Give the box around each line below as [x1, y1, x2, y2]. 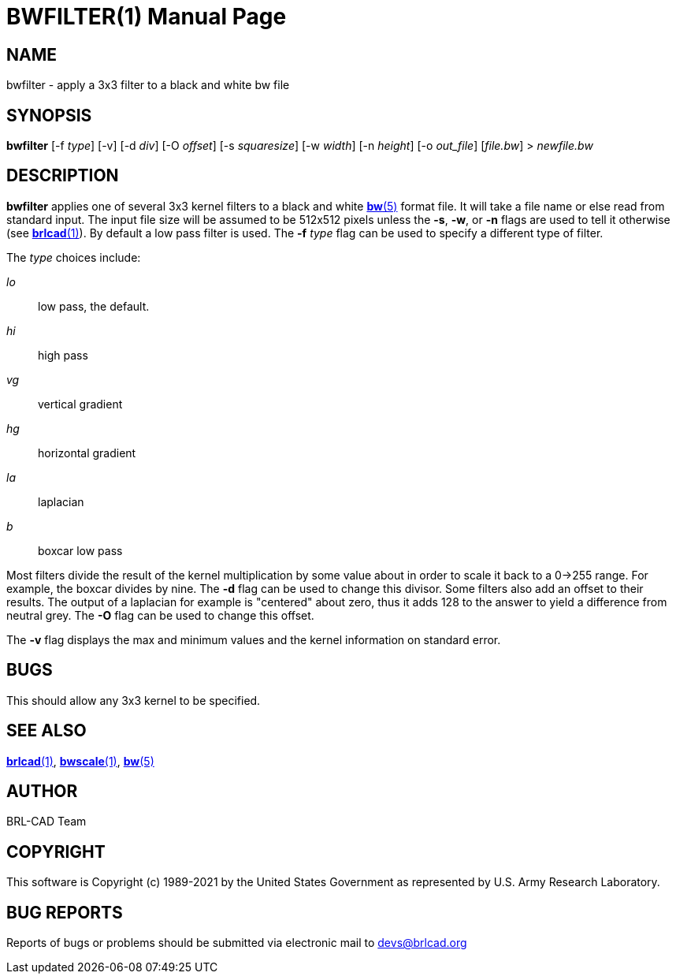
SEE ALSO [6, 721, 87, 741]
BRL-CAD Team [6, 814, 87, 829]
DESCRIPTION [6, 166, 119, 186]
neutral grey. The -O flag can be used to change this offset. [6, 608, 314, 622]
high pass [38, 348, 88, 362]
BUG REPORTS [6, 902, 123, 922]
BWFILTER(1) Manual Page [6, 3, 287, 30]
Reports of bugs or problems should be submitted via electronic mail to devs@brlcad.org [6, 936, 467, 950]
